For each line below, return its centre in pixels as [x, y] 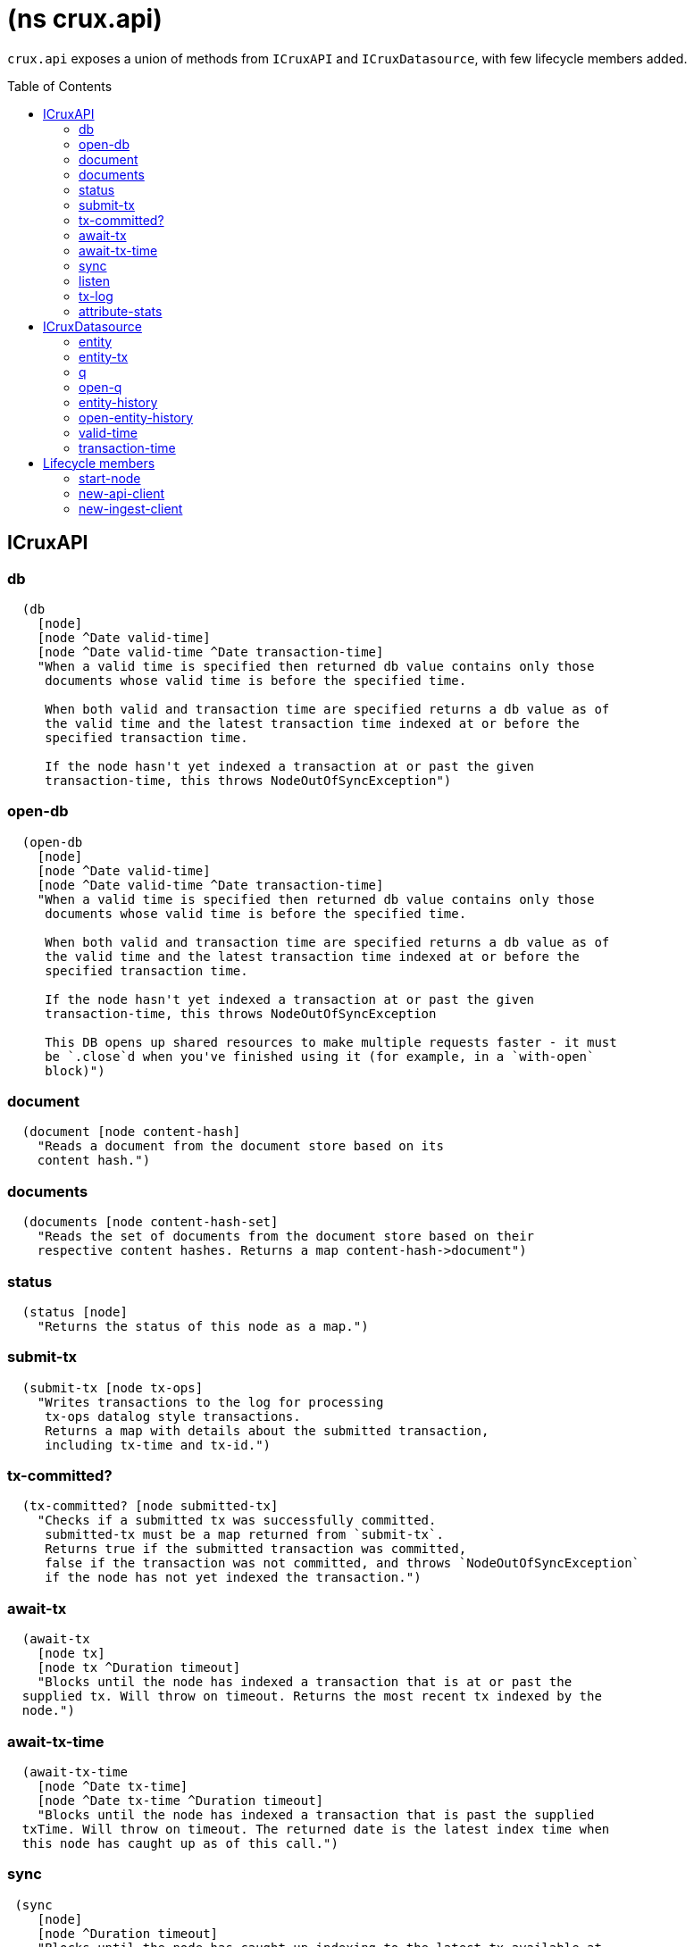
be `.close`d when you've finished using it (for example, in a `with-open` [320, 1056]
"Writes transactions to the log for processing [210, 1402]
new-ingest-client [131, 508]
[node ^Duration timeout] [128, 1933]
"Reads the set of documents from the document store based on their [286, 1237]
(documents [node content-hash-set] [150, 1222]
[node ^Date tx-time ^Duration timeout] [180, 1800]
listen [95, 280]
